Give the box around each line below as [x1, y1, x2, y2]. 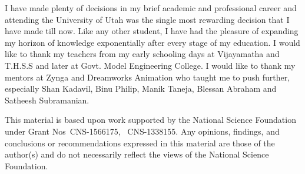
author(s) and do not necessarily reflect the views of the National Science [5, 148, 269, 160]
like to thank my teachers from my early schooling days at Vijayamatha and [5, 48, 280, 60]
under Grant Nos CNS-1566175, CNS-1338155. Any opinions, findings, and [5, 125, 280, 137]
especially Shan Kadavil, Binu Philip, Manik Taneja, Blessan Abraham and [5, 82, 277, 95]
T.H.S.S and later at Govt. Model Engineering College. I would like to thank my [5, 59, 296, 71]
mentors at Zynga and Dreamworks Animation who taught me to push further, [5, 71, 290, 83]
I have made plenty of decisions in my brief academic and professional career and [5, 2, 297, 14]
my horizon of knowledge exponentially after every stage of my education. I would [5, 36, 300, 48]
